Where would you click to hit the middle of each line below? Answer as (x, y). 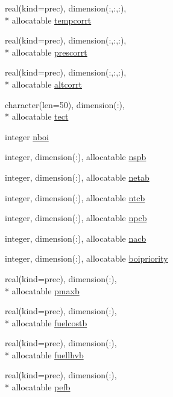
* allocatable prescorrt (46, 52)
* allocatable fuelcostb (46, 322)
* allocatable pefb (38, 387)
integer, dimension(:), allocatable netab (77, 177)
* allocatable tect (37, 116)
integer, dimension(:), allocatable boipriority (86, 258)
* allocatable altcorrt (44, 84)
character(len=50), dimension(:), (65, 104)
